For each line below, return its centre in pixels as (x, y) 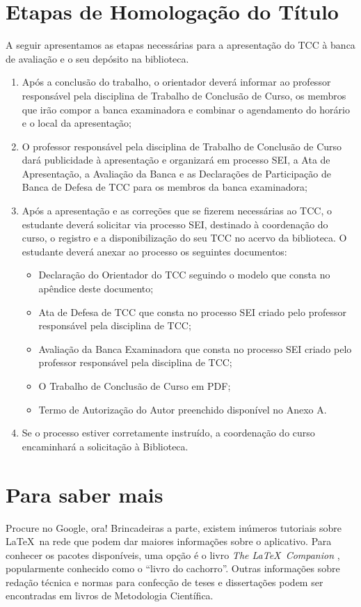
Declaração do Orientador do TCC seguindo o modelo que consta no (184, 275)
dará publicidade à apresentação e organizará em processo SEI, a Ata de (176, 160)
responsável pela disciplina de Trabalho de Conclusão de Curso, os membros (184, 95)
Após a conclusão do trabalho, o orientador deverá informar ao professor (176, 82)
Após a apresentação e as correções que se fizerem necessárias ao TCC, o (177, 211)
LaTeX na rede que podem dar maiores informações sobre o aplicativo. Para (169, 541)
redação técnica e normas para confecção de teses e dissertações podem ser (165, 582)
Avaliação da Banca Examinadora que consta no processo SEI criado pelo (195, 348)
